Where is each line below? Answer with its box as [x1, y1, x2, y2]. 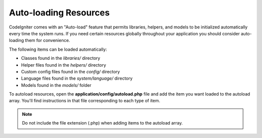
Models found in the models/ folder [21, 82, 92, 88]
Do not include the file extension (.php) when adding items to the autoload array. [22, 120, 183, 126]
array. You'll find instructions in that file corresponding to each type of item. [9, 98, 160, 104]
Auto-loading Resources [9, 7, 110, 18]
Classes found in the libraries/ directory [21, 55, 100, 61]
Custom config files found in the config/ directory [21, 69, 120, 74]
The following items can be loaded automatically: [9, 46, 107, 52]
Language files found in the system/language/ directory [21, 75, 133, 82]
